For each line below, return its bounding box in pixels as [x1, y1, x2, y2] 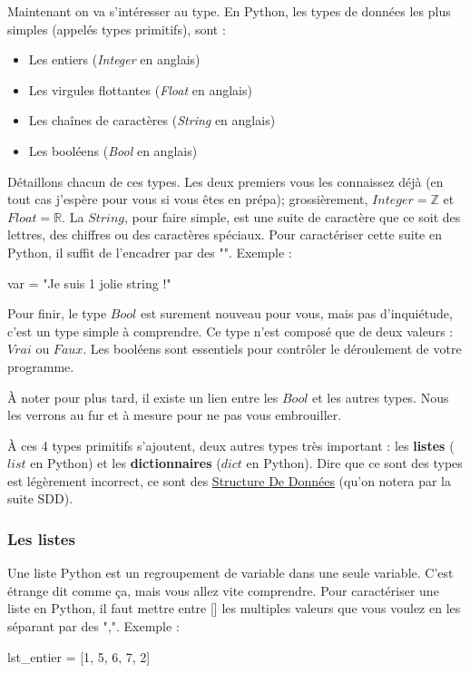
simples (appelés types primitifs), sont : [7, 19, 226, 38]
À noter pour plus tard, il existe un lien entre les [7, 387, 279, 406]
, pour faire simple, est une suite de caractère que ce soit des [123, 207, 461, 226]
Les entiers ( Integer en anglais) [28, 50, 201, 69]
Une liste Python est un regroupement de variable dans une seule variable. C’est [7, 563, 454, 582]
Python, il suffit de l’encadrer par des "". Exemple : [7, 242, 292, 261]
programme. [7, 356, 74, 376]
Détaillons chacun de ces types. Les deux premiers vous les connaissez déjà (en [7, 171, 444, 190]
